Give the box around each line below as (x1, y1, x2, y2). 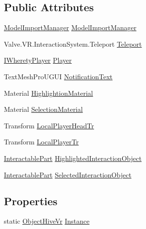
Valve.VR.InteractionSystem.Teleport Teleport (4, 38, 142, 49)
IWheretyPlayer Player (4, 55, 72, 65)
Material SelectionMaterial (4, 104, 83, 114)
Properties (4, 193, 58, 208)
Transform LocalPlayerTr (4, 137, 79, 147)
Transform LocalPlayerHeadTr (4, 120, 94, 130)
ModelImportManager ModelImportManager (4, 22, 137, 33)
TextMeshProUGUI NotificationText (4, 71, 113, 81)
